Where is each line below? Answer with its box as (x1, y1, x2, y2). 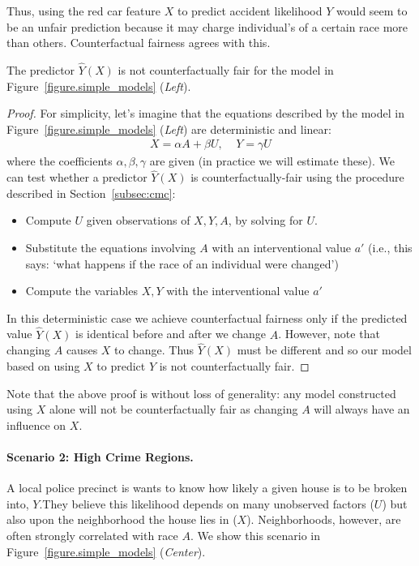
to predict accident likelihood (177, 2, 323, 19)
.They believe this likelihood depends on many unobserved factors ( (39, 495, 374, 512)
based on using (6, 358, 80, 374)
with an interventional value (212, 239, 351, 255)
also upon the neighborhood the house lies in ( (6, 511, 237, 528)
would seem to (336, 2, 408, 19)
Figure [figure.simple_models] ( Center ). (6, 542, 206, 560)
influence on (6, 416, 66, 433)
